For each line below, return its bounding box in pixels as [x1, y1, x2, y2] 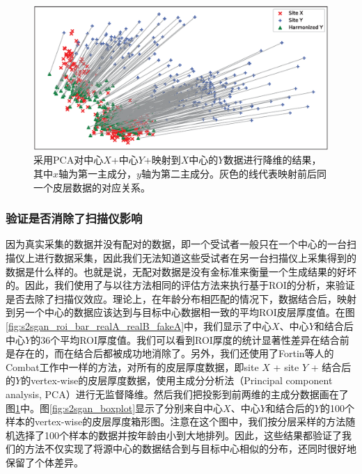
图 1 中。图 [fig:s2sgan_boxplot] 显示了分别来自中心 [6, 400, 223, 415]
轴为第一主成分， [58, 166, 137, 181]
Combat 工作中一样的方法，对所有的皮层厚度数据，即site [6, 359, 259, 374]
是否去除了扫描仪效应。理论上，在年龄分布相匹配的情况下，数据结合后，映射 [6, 291, 356, 306]
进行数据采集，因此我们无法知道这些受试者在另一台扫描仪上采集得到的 [34, 251, 356, 265]
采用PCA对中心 [33, 152, 104, 167]
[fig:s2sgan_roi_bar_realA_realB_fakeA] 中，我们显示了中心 [6, 319, 272, 333]
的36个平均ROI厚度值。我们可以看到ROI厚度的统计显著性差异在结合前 [31, 332, 349, 347]
